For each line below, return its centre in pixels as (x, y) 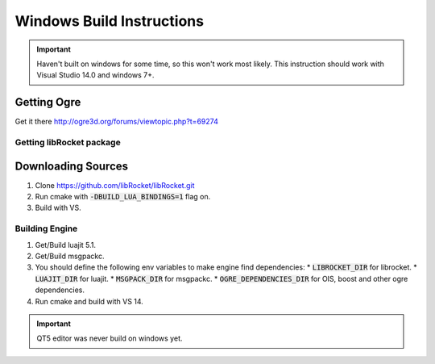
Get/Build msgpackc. (70, 256)
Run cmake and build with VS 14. (89, 301)
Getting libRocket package (68, 142)
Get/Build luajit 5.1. (66, 245)
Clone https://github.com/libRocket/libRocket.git (115, 185)
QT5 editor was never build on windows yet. (110, 338)
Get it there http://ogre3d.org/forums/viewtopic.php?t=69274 (117, 122)
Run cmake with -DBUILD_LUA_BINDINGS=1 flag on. (123, 197)
